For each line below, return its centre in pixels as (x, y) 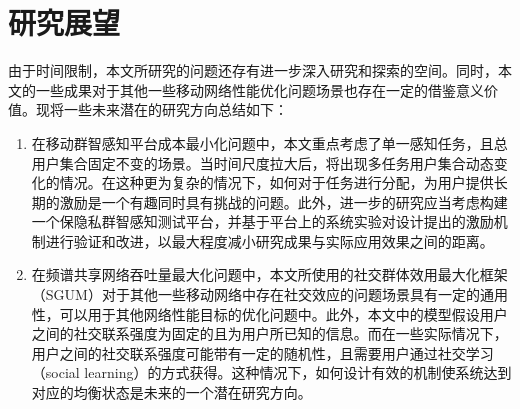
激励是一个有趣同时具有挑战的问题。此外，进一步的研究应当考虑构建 (283, 201)
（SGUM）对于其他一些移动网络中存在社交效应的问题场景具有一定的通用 (269, 294)
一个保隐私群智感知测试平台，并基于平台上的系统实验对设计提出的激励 (262, 221)
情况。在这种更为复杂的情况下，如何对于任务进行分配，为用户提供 (276, 182)
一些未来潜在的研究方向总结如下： (175, 109)
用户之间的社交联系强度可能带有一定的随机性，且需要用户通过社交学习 (262, 352)
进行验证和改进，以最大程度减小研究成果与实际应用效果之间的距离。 (269, 240)
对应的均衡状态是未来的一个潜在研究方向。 (171, 392)
